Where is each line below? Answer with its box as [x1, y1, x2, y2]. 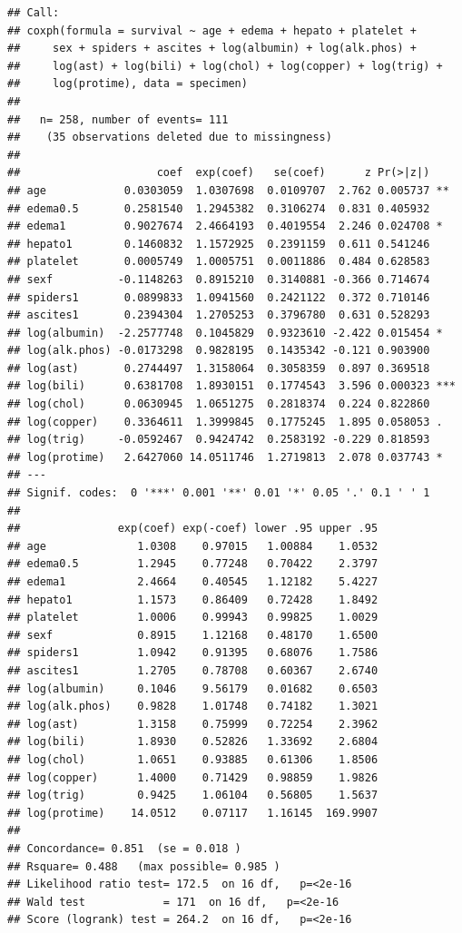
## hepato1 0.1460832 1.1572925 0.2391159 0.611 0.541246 [7, 237, 430, 250]
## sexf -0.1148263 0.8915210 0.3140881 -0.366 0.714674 [7, 272, 430, 286]
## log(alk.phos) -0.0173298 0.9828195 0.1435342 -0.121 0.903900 [7, 344, 430, 358]
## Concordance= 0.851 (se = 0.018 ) [7, 841, 241, 855]
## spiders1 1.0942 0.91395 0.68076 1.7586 [7, 646, 378, 660]
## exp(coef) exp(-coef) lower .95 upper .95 [7, 522, 378, 535]
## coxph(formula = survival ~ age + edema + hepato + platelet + [7, 24, 418, 37]
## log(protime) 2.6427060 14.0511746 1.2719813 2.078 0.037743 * [7, 450, 443, 464]
